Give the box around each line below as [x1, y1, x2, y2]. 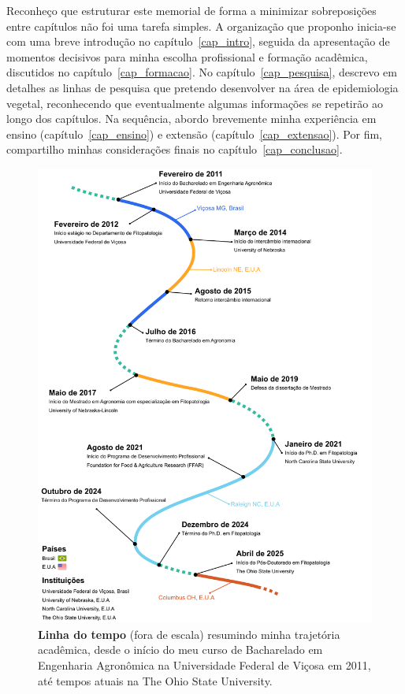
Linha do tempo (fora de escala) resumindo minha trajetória [38, 625, 340, 642]
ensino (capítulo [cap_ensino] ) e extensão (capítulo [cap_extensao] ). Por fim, [6, 125, 382, 142]
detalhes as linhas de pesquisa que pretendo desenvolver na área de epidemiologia [6, 79, 399, 95]
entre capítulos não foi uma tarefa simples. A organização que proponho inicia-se [6, 17, 396, 34]
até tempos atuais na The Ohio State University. [38, 672, 273, 688]
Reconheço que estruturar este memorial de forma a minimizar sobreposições [6, 2, 377, 18]
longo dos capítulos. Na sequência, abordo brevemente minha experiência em [6, 110, 377, 127]
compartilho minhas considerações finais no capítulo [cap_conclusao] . [6, 141, 343, 158]
